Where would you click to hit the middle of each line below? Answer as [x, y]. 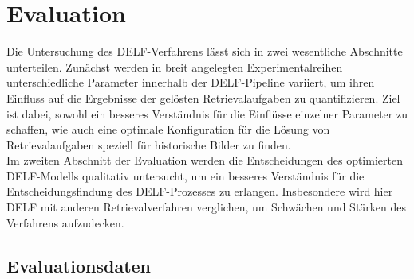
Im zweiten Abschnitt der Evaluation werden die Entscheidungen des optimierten [205, 160]
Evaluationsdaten [79, 265]
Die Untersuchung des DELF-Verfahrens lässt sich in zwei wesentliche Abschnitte [205, 51]
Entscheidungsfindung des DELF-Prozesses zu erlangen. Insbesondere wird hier [200, 191]
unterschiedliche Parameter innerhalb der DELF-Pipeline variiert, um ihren [191, 82]
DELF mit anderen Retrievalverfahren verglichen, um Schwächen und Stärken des [207, 207]
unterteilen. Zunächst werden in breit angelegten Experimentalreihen [175, 66]
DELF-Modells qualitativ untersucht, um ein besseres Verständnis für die [185, 175]
